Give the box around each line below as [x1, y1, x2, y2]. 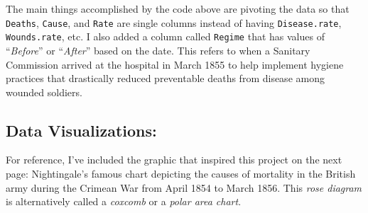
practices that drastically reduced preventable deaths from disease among [6, 71, 325, 86]
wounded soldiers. [6, 84, 82, 99]
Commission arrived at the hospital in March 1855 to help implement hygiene [6, 57, 344, 71]
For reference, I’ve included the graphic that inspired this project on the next [6, 152, 342, 167]
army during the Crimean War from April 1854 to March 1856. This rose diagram [6, 180, 362, 195]
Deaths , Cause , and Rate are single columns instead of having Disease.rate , [6, 15, 342, 30]
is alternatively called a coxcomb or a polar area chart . [6, 194, 242, 209]
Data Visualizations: [6, 119, 157, 141]
